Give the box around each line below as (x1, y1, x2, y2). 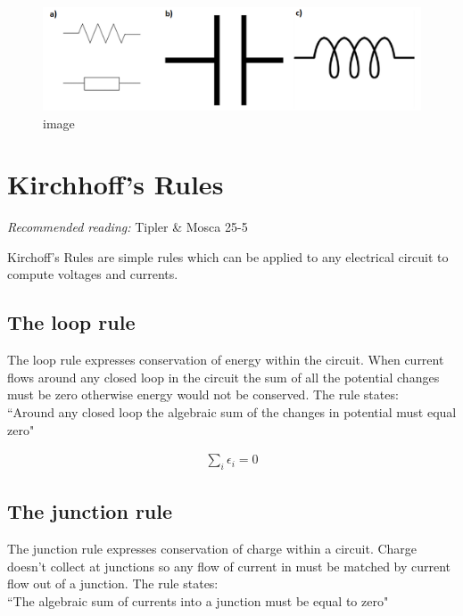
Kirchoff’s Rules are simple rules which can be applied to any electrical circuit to (7, 247, 449, 266)
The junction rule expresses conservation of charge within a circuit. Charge (7, 539, 418, 558)
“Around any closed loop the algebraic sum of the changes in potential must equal (7, 403, 457, 422)
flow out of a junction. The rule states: (7, 574, 219, 593)
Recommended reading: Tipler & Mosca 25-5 (7, 218, 248, 236)
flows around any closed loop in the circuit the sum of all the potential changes (7, 367, 440, 386)
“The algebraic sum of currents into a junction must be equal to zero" (7, 592, 389, 611)
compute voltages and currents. (7, 265, 178, 283)
